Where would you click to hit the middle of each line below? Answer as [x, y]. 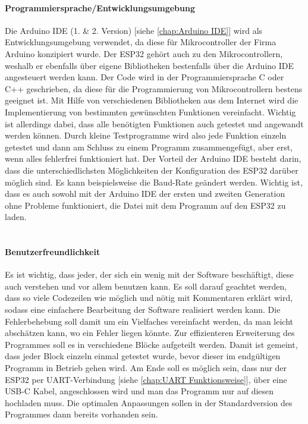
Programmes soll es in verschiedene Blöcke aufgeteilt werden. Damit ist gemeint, [151, 344]
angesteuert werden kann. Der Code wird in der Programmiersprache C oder [144, 77]
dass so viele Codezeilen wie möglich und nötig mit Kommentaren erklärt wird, [149, 298]
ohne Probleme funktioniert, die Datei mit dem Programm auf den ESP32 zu [145, 205]
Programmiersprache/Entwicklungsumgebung [100, 7]
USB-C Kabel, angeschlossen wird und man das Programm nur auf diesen [139, 391]
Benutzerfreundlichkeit [53, 252]
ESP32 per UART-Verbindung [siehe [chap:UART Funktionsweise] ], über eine [146, 379]
